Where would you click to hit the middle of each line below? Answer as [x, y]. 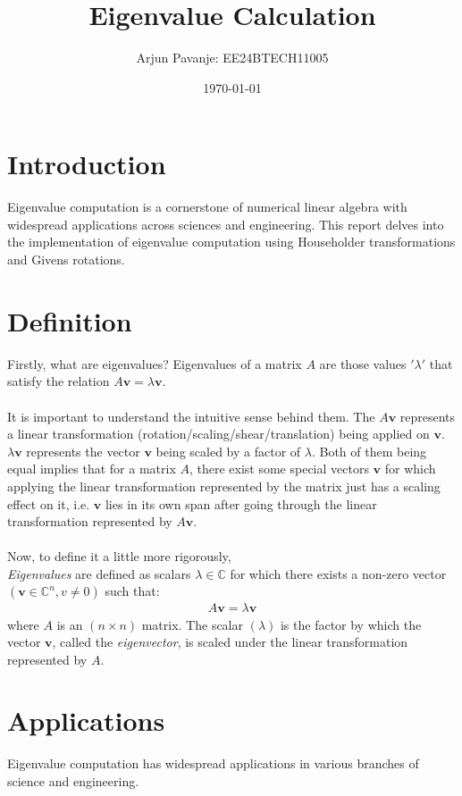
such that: [132, 591]
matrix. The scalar [192, 624]
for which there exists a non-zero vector [338, 573]
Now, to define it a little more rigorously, [119, 556]
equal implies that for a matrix [92, 469]
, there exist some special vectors [279, 469]
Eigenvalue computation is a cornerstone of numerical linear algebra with [207, 207]
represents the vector [83, 451]
